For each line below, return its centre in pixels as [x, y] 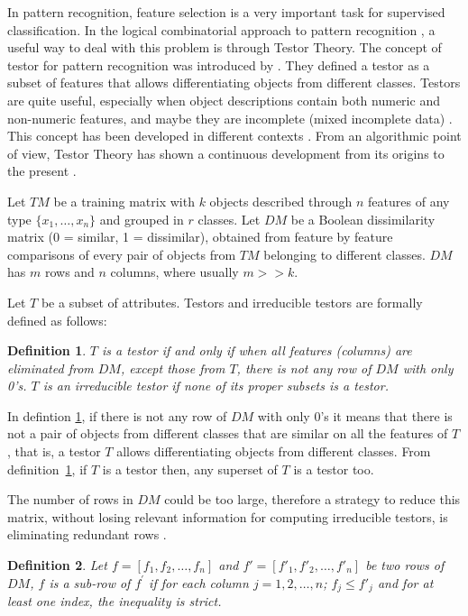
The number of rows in [70, 499]
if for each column [199, 582]
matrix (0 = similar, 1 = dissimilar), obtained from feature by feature [200, 237]
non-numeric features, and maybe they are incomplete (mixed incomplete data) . [230, 118]
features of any [409, 201]
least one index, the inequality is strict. [115, 601]
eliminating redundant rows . [87, 534]
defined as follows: [57, 320]
